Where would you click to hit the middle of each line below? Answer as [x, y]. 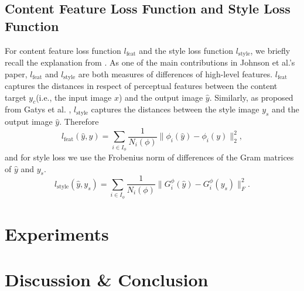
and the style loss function [186, 50]
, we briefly [270, 50]
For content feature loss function [63, 50]
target [16, 97]
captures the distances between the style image [175, 109]
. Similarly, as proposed [251, 97]
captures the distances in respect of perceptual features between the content [141, 86]
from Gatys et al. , [38, 109]
